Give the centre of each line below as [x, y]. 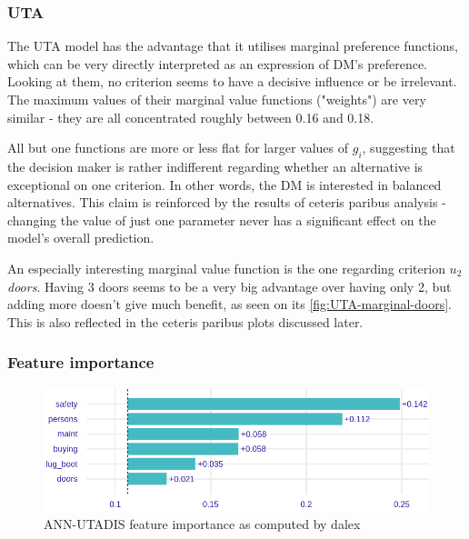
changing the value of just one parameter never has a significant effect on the [222, 220]
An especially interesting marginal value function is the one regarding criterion [226, 268]
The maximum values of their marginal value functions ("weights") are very [217, 99]
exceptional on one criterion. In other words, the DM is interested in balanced [225, 184]
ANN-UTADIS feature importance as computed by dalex [202, 524]
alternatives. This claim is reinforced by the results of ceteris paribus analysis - [227, 202]
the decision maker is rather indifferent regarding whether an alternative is [215, 166]
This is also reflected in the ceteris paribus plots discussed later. [185, 321]
